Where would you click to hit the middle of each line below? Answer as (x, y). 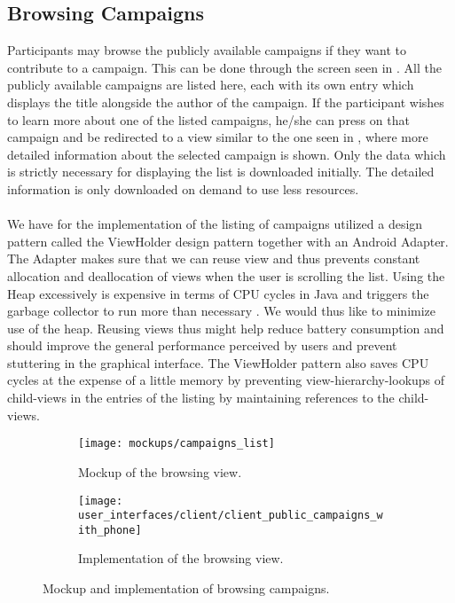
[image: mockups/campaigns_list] (177, 444)
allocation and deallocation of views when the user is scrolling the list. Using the (226, 275)
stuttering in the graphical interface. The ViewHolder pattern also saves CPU (218, 362)
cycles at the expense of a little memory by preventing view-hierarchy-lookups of (226, 380)
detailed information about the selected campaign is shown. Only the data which (227, 154)
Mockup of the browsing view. (160, 471)
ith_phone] (110, 530)
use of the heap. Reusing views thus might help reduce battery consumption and (226, 328)
